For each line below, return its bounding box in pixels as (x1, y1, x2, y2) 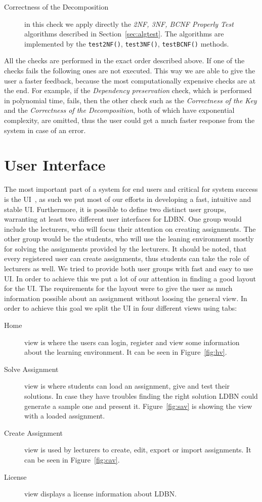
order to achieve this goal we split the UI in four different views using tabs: (4, 303, 237, 313)
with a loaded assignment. (24, 410, 105, 421)
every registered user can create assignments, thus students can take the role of (4, 253, 249, 264)
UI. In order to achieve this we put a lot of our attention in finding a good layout (4, 273, 256, 283)
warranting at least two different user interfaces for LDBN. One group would (4, 214, 242, 224)
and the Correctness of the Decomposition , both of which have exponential (4, 105, 235, 115)
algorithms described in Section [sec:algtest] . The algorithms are (24, 28, 224, 39)
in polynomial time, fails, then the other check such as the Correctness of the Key (4, 95, 257, 105)
